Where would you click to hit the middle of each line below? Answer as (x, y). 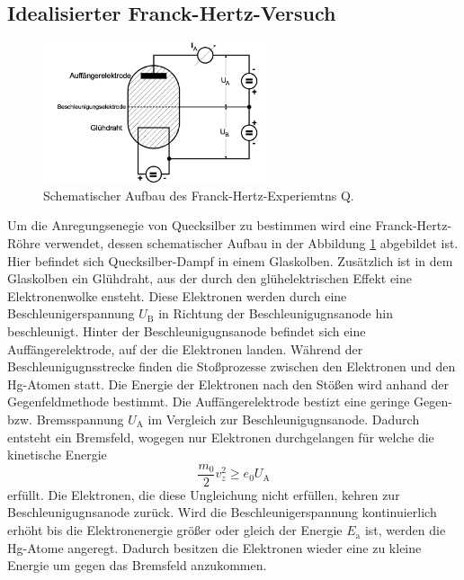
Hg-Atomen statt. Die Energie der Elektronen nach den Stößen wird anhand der (228, 384)
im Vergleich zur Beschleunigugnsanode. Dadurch (284, 419)
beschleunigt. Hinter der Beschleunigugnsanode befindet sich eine (187, 331)
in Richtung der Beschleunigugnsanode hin (276, 313)
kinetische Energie (57, 455)
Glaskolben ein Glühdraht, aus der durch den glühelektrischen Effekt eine (210, 278)
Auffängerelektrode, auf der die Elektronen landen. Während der (185, 348)
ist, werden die (405, 530)
